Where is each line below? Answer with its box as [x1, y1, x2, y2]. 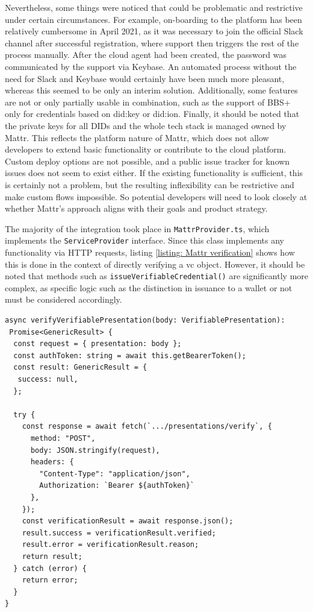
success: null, [17, 375, 78, 383]
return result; [22, 552, 82, 561]
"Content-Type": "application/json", [39, 469, 190, 478]
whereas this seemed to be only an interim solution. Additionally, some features [5, 84, 298, 96]
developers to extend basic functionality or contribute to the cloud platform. [5, 143, 287, 156]
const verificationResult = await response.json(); [22, 517, 234, 526]
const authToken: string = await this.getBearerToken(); [13, 351, 246, 360]
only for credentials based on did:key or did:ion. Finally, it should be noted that [5, 107, 300, 120]
